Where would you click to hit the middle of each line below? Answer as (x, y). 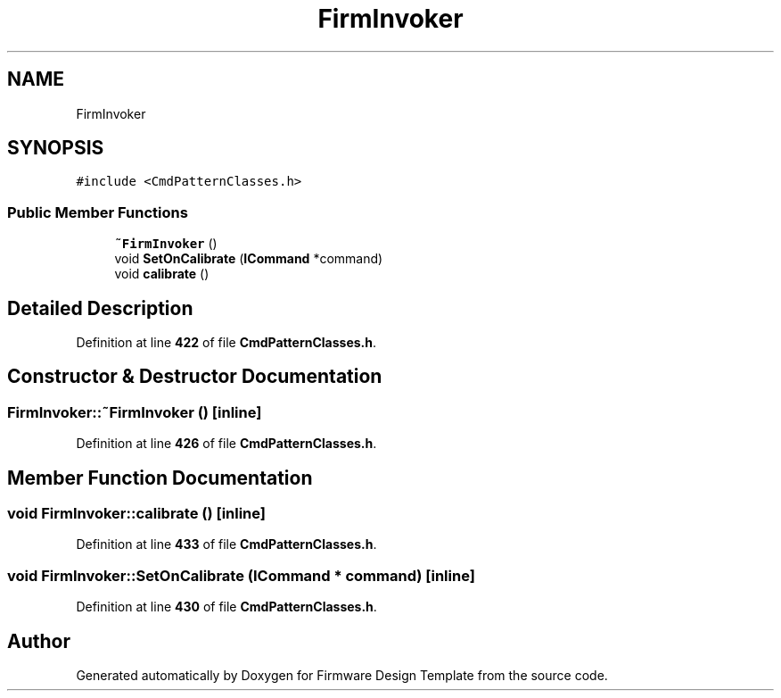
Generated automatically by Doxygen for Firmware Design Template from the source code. (342, 676)
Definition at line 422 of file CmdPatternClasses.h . (226, 343)
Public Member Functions (98, 212)
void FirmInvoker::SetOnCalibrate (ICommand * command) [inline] (241, 575)
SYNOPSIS (56, 148)
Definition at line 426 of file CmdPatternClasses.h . (226, 444)
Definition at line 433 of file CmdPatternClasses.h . (226, 544)
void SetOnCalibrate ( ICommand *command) (249, 259)
